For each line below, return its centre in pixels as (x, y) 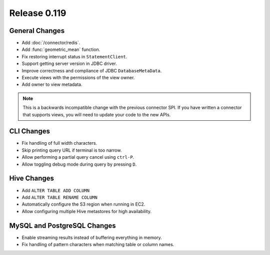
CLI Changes (29, 131)
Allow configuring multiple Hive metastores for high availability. (87, 211)
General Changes (37, 31)
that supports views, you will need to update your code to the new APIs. (97, 114)
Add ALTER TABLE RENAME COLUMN (59, 197)
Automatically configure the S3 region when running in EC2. (83, 204)
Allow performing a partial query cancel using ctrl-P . (78, 157)
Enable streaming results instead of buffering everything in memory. (92, 238)
